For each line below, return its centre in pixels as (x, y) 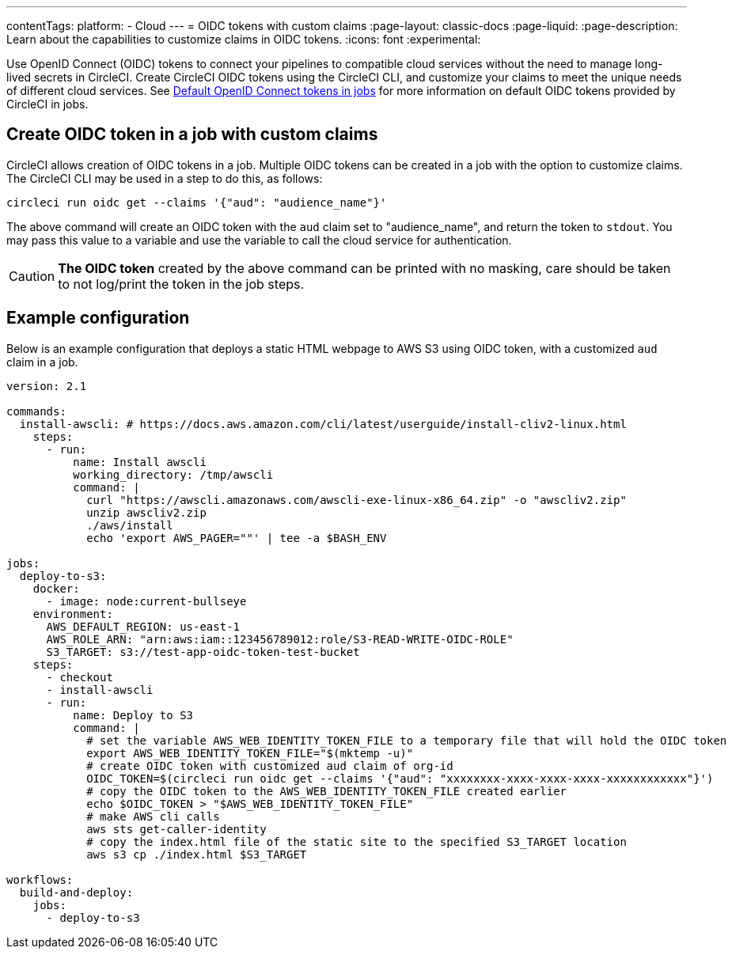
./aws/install (130, 525)
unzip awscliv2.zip (146, 512)
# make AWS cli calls (153, 816)
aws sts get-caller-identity (176, 829)
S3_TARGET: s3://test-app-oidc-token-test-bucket (203, 652)
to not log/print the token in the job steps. (181, 284)
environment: (73, 614)
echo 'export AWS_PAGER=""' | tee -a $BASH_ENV (237, 538)
